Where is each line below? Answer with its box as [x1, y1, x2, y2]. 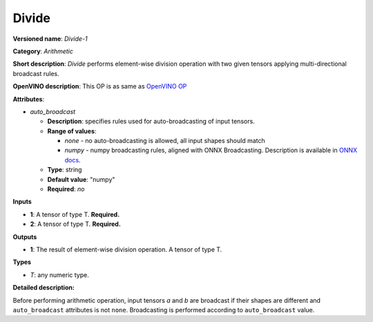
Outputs [12, 232, 37, 241]
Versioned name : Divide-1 [12, 35, 88, 43]
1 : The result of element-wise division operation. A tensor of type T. [30, 245, 222, 254]
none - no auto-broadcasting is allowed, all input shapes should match [64, 137, 265, 145]
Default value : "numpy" [47, 175, 115, 183]
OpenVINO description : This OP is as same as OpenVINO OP [12, 82, 187, 91]
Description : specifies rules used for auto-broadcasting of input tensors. [47, 117, 255, 126]
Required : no [47, 185, 85, 193]
